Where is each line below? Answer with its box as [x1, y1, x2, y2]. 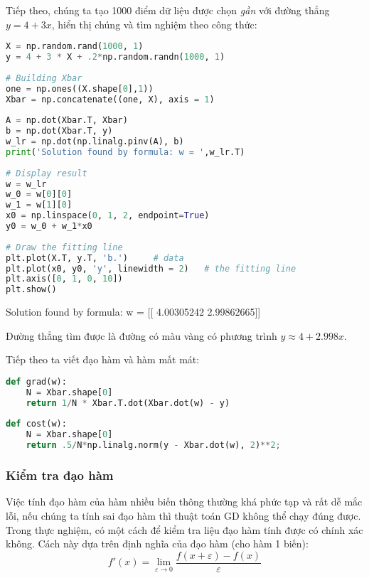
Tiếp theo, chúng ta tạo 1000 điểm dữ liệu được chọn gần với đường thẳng [6, 3, 330, 17]
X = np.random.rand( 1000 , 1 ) [6, 41, 144, 52]
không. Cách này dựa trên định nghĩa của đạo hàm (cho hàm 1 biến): [6, 536, 309, 551]
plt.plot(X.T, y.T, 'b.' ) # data [6, 252, 184, 263]
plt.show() [6, 284, 57, 295]
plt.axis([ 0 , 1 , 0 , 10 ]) [6, 274, 123, 284]
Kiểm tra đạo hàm [6, 466, 114, 484]
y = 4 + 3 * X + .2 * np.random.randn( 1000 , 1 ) [6, 52, 225, 63]
